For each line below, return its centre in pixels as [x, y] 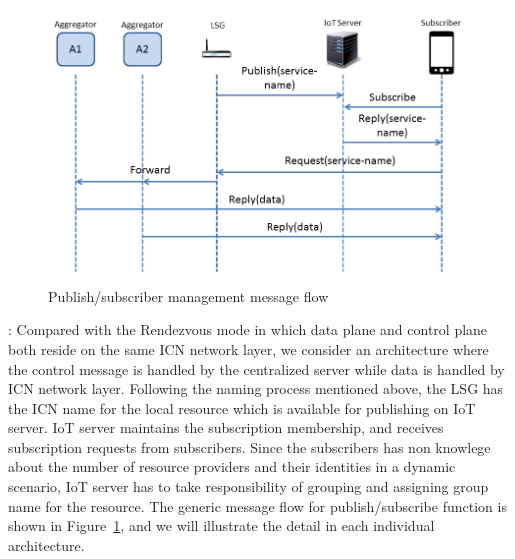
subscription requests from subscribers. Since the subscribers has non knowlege [249, 446]
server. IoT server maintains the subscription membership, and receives [226, 427]
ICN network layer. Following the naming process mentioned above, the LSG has [256, 388]
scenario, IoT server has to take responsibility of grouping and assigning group [248, 486]
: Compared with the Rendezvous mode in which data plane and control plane [248, 329]
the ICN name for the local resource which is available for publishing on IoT [242, 407]
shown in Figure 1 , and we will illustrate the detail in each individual [221, 525]
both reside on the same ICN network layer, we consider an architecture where [248, 348]
